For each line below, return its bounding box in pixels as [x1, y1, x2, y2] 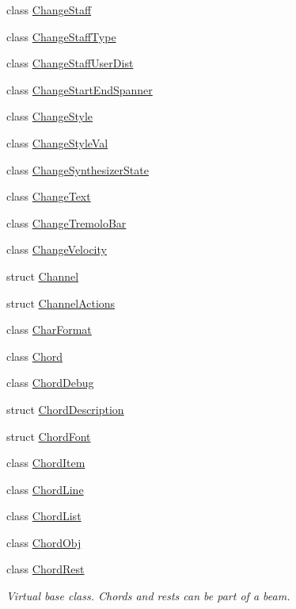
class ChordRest [6, 561, 85, 577]
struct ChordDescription [6, 400, 124, 417]
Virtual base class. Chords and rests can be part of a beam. [6, 588, 290, 604]
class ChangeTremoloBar [6, 214, 127, 231]
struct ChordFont [6, 427, 91, 444]
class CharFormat [6, 321, 92, 338]
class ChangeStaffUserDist [6, 55, 134, 71]
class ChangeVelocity [6, 241, 107, 258]
